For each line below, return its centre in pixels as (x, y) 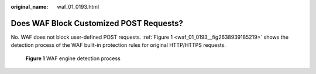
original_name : (30, 7)
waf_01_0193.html (78, 7)
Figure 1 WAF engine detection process (73, 58)
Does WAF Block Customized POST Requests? (97, 23)
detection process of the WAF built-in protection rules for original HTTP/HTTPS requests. (118, 45)
